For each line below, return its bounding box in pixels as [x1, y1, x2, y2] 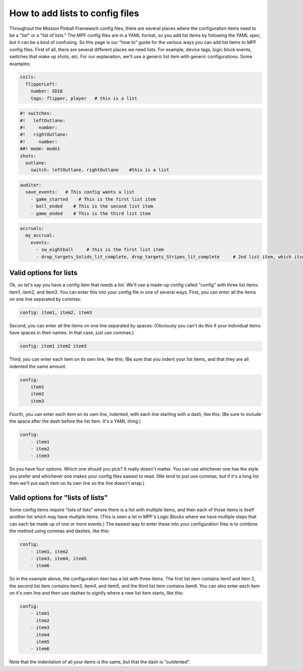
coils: [20, 74, 36, 80]
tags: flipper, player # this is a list [30, 95, 137, 101]
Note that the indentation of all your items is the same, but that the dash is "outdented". [9, 659, 191, 665]
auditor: [20, 182, 42, 188]
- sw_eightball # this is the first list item [36, 247, 164, 253]
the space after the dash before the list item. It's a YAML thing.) [9, 418, 141, 425]
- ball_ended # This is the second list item [30, 203, 154, 209]
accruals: [20, 226, 44, 231]
